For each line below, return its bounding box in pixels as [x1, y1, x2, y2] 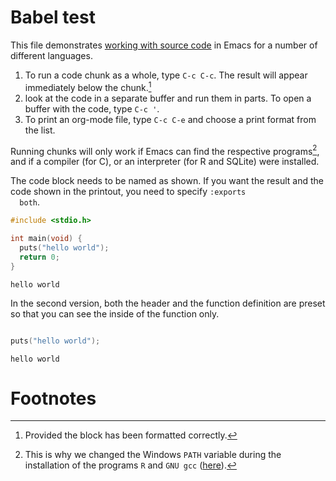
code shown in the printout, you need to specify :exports [10, 186, 247, 198]
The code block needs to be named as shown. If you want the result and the [10, 175, 324, 187]
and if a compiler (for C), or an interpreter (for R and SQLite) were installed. [10, 156, 320, 168]
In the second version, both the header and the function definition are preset [10, 297, 326, 309]
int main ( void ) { [10, 234, 83, 244]
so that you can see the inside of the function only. [10, 307, 220, 320]
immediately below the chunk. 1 [24, 79, 152, 93]
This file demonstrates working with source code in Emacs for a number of [10, 39, 318, 51]
